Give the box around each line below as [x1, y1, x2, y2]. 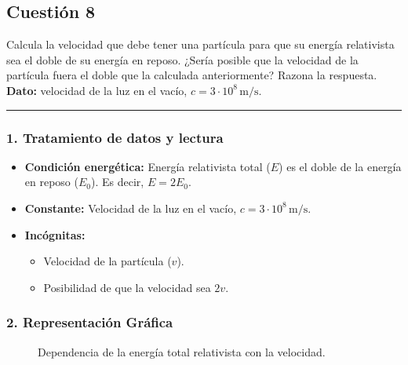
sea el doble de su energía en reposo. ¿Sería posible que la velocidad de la [6, 51, 359, 68]
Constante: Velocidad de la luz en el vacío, [24, 199, 237, 216]
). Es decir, [91, 173, 144, 190]
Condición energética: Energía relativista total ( [24, 158, 271, 174]
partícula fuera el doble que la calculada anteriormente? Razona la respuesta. [6, 67, 377, 83]
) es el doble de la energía [279, 158, 402, 174]
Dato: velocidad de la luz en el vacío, [6, 82, 188, 98]
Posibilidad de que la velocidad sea [43, 279, 211, 295]
